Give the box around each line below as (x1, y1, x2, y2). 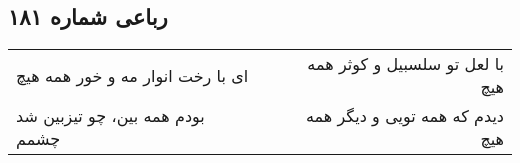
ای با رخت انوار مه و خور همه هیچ (16, 63, 249, 87)
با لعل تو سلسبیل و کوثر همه (307, 52, 504, 76)
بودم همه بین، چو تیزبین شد (16, 104, 205, 128)
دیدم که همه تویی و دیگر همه (305, 104, 504, 128)
